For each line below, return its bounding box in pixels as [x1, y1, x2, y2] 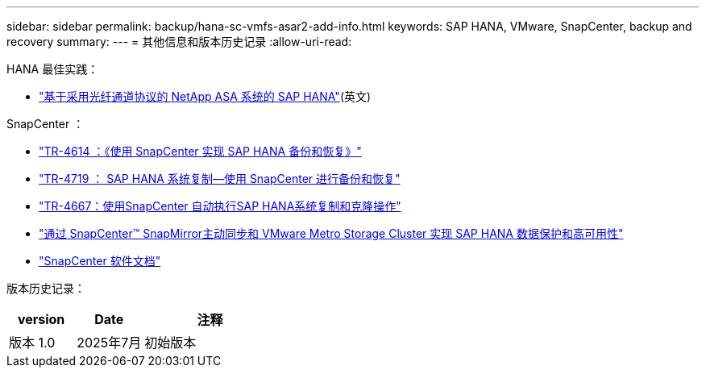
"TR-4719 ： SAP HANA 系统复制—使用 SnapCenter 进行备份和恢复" [39, 172, 401, 185]
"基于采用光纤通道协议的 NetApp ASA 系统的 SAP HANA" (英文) [39, 89, 372, 103]
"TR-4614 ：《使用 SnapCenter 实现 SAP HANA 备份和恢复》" [39, 144, 362, 158]
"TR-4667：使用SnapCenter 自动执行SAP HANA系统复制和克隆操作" [39, 199, 401, 213]
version [17, 311, 65, 327]
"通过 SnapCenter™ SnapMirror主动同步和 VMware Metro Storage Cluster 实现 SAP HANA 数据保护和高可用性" [39, 226, 624, 240]
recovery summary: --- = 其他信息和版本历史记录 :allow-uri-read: [6, 35, 352, 48]
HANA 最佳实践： [6, 62, 99, 76]
